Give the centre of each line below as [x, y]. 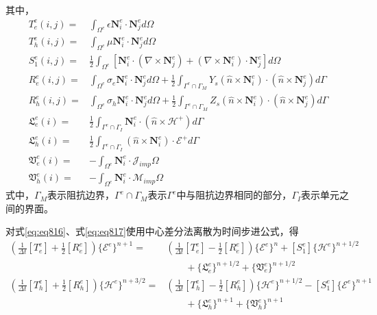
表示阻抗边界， [81, 195]
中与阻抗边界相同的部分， [234, 195]
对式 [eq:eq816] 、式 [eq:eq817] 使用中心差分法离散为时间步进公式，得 [152, 231]
